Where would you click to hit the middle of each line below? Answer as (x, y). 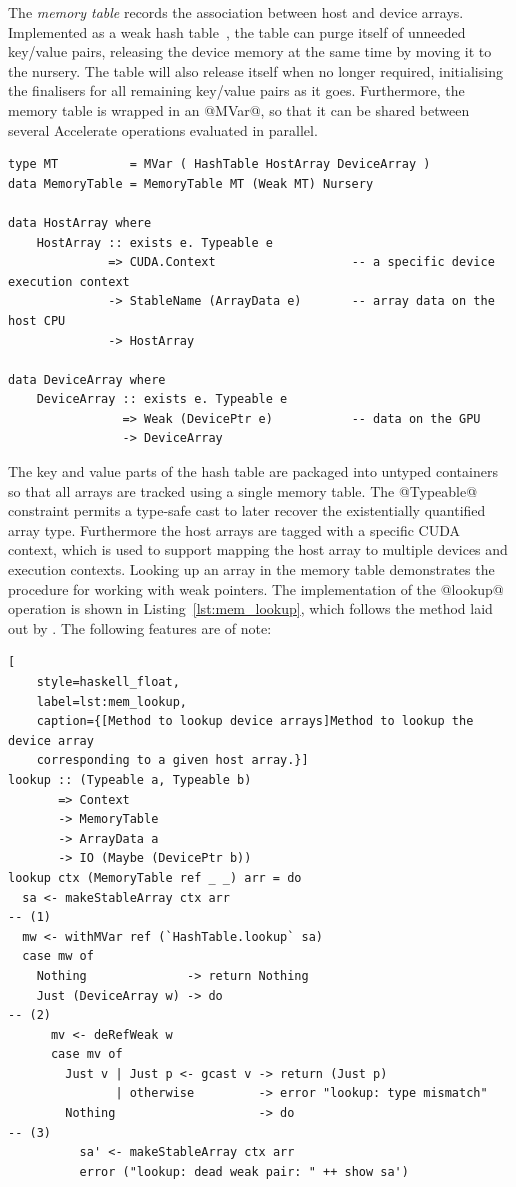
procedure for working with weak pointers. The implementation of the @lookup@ (256, 588)
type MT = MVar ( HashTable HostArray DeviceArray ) (219, 164)
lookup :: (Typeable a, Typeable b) (130, 779)
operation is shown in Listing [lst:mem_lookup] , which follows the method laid (250, 608)
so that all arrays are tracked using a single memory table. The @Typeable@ (243, 490)
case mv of (86, 1054)
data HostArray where (80, 222)
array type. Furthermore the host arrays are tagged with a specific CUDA (234, 529)
